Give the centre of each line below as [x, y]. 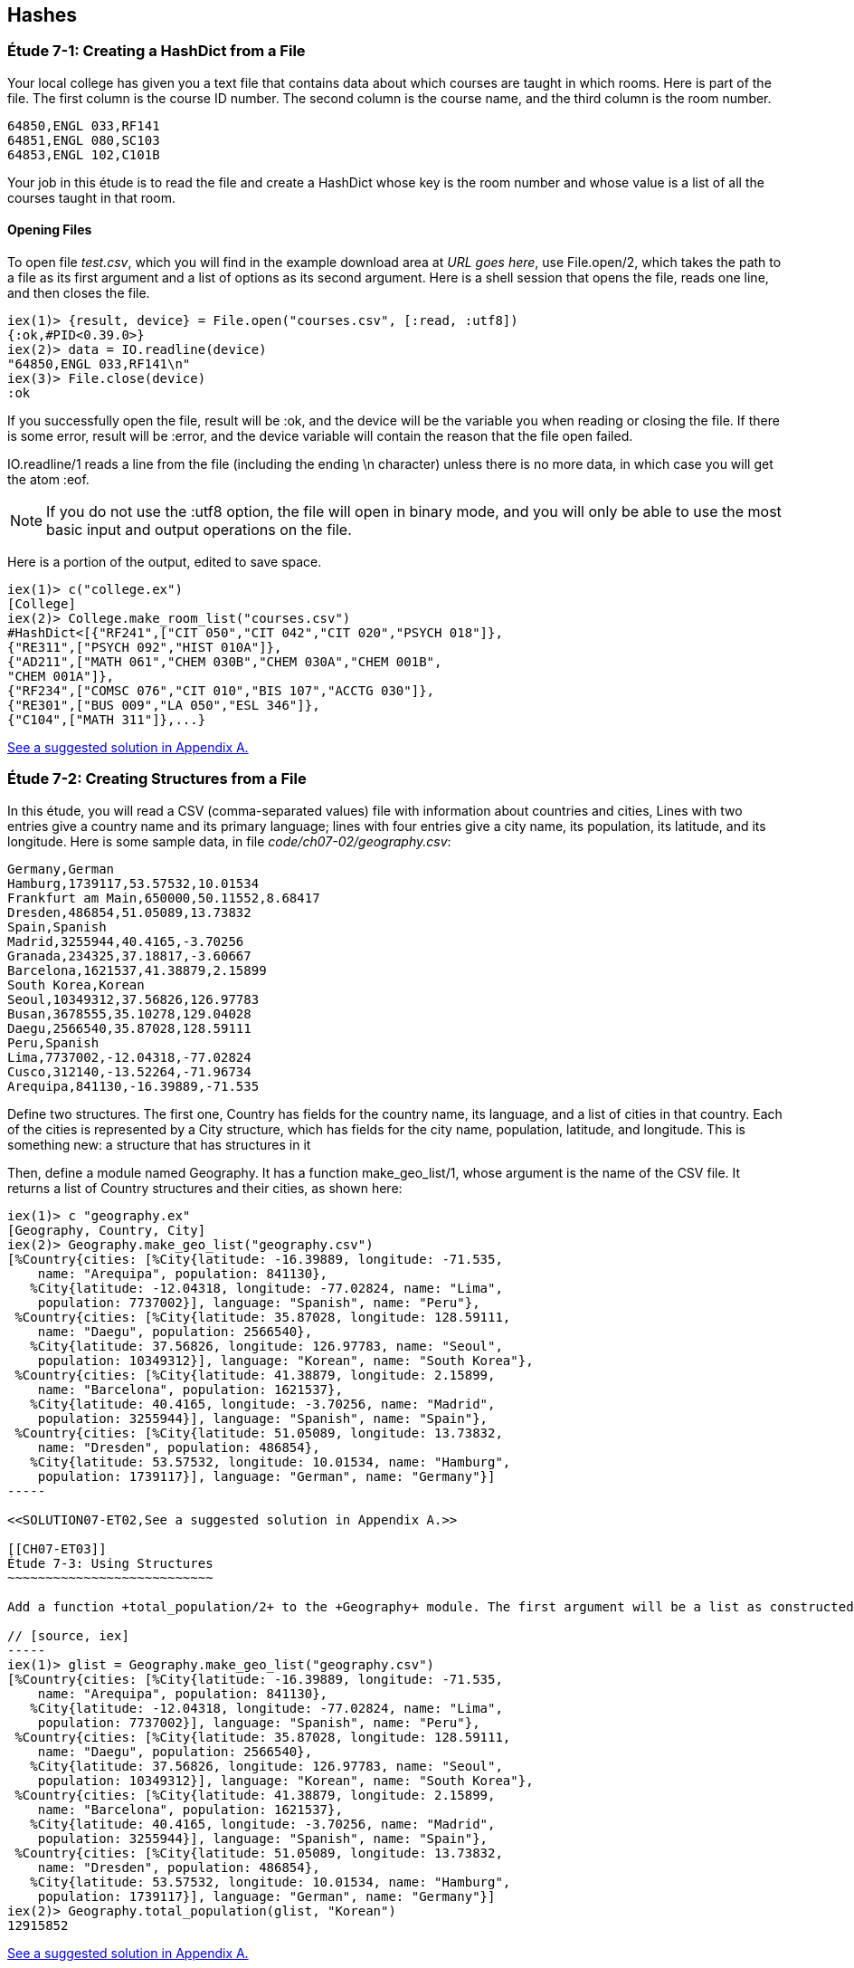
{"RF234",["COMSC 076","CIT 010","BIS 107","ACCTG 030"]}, [221, 691]
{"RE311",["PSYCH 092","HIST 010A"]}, [145, 648]
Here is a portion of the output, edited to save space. [165, 562]
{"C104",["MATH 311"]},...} [107, 720]
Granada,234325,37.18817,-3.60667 [129, 955]
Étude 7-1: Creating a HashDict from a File [157, 51]
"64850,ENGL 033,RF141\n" [99, 364]
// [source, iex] [68, 1635]
